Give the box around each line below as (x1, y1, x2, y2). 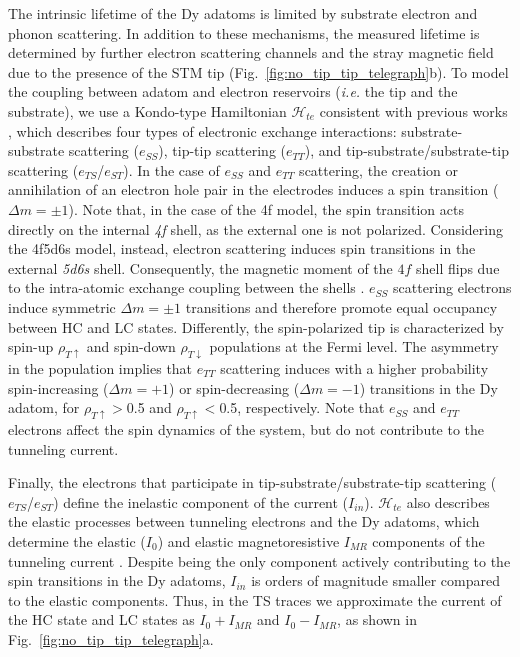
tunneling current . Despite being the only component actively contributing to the (8, 550, 511, 571)
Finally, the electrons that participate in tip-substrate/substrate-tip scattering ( (8, 472, 497, 493)
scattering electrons (393, 277, 512, 298)
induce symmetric (8, 296, 116, 317)
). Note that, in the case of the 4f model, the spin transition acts (68, 198, 464, 219)
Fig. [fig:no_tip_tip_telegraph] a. (8, 628, 214, 649)
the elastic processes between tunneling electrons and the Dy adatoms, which (8, 511, 480, 532)
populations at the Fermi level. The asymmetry (209, 336, 499, 357)
